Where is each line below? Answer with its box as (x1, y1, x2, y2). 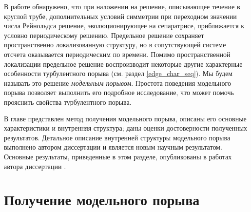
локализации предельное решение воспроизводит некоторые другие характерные (4, 58, 243, 69)
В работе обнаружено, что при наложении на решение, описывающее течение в (4, 1, 240, 11)
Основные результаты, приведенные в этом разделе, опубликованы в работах (4, 151, 232, 161)
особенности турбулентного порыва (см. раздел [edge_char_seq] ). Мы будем (4, 68, 233, 78)
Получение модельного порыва (4, 190, 200, 210)
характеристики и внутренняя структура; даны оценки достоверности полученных (4, 123, 248, 133)
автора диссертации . (4, 161, 66, 171)
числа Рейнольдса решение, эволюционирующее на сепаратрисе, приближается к (4, 20, 245, 31)
